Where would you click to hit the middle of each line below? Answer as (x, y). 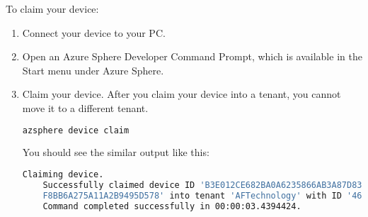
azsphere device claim (76, 130)
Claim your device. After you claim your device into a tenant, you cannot (182, 94)
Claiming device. (63, 175)
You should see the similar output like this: (116, 152)
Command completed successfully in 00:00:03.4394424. (172, 206)
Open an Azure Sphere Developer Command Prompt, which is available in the (192, 56)
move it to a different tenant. (85, 107)
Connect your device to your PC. (94, 32)
